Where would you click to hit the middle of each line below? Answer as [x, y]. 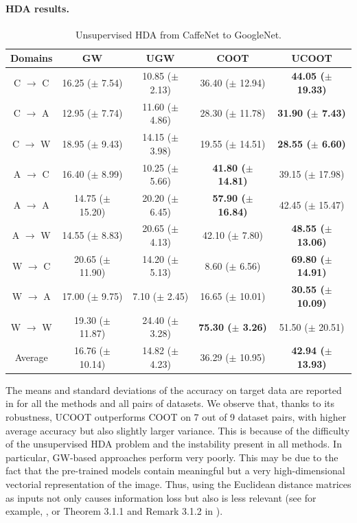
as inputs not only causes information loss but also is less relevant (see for [161, 497]
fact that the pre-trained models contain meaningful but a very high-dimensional [175, 470]
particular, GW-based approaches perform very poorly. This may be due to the [172, 457]
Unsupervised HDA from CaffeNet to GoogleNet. [178, 34]
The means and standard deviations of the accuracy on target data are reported [174, 390]
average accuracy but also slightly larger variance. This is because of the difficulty [178, 430]
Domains [32, 58]
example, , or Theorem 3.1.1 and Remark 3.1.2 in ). [114, 511]
